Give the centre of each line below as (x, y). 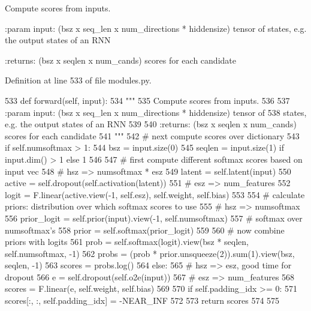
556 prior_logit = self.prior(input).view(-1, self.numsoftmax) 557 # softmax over (154, 218)
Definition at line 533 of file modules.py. (78, 80)
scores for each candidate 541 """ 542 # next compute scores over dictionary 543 (152, 135)
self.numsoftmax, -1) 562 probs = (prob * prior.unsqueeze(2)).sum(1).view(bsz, (150, 253)
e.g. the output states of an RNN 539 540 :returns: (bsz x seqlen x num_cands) (151, 124)
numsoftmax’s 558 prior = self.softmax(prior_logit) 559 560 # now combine (145, 230)
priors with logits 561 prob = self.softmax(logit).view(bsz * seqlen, (127, 242)
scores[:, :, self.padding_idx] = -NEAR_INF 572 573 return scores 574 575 (142, 300)
